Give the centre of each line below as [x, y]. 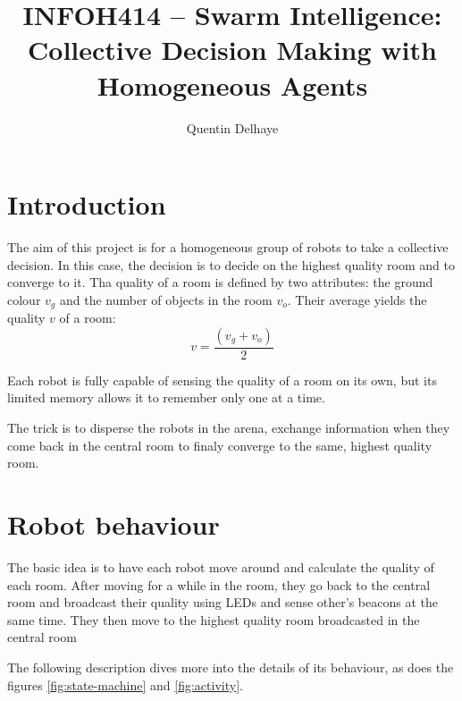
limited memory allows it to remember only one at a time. [166, 397]
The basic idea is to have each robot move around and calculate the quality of [221, 566]
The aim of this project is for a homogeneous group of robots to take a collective [228, 247]
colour [24, 299]
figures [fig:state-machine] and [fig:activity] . [125, 684]
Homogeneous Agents [232, 84]
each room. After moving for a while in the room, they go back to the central [219, 584]
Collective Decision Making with [232, 50]
